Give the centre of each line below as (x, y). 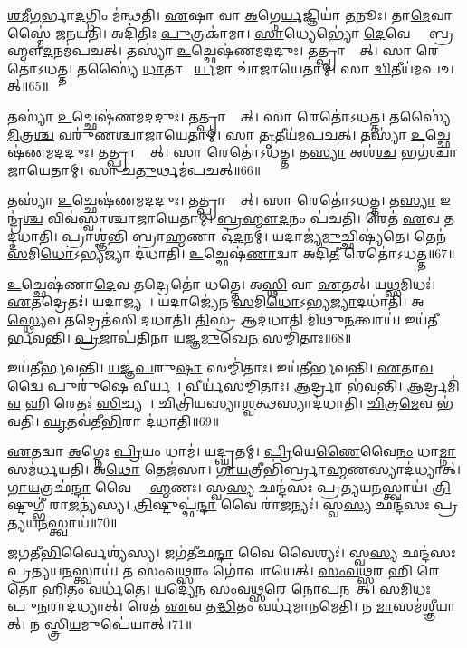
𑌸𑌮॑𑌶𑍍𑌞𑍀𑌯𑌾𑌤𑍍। (424, 606)
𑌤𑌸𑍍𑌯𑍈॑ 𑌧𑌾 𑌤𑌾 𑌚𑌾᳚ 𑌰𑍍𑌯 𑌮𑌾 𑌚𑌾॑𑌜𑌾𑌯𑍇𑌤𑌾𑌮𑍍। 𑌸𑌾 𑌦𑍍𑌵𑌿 (234, 68)
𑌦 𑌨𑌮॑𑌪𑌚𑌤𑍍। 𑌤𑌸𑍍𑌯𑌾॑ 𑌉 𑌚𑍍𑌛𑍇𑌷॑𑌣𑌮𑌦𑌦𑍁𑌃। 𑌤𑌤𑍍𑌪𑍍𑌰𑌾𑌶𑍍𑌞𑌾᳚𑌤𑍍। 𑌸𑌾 (228, 50)
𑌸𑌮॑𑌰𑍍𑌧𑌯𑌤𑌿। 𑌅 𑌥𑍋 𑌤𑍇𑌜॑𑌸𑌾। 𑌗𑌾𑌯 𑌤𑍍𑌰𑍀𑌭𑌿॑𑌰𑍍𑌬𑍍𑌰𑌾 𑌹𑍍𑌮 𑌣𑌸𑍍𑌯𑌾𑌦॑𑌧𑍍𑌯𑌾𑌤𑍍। (234, 469)
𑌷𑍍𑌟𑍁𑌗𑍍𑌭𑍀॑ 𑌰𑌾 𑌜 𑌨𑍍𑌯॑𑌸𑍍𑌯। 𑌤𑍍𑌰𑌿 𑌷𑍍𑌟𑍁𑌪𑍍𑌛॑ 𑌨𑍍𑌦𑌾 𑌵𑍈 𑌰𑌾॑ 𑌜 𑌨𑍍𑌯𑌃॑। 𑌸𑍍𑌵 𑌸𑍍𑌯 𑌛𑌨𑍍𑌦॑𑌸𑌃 (219, 504)
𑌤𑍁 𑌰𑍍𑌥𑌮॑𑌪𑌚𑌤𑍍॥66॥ (198, 169)
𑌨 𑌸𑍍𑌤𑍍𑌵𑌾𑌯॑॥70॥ (77, 522)
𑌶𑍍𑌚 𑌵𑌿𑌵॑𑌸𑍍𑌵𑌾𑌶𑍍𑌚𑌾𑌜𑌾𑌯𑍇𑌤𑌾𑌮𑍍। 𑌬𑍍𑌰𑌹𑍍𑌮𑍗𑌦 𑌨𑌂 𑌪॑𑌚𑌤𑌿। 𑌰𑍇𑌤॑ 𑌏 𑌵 (231, 217)
